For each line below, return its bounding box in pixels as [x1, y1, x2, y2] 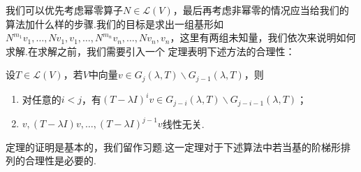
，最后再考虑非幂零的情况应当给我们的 [172, 3, 349, 17]
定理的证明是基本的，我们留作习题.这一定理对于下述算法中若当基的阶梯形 [6, 139, 341, 154]
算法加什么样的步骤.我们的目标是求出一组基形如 [6, 16, 223, 31]
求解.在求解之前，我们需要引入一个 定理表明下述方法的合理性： [6, 43, 295, 58]
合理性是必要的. [24, 153, 96, 168]
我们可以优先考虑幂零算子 [6, 3, 123, 17]
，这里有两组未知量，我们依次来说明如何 [170, 30, 356, 45]
